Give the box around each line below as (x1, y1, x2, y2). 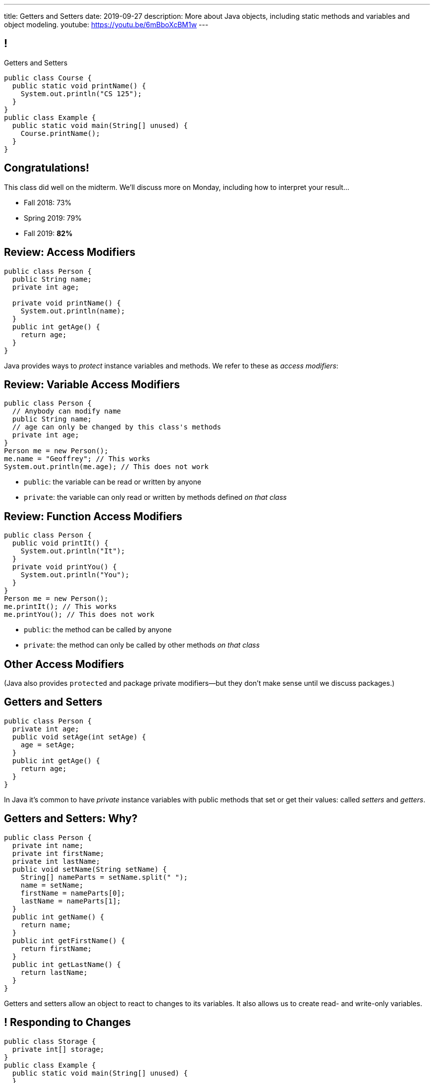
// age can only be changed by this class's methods (12, 423, 221, 431)
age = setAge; (20, 740, 75, 749)
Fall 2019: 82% (24, 229, 73, 238)
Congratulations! (4, 162, 90, 175)
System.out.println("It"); (20, 547, 125, 555)
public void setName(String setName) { (12, 865, 167, 873)
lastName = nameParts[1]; (20, 897, 121, 905)
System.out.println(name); (20, 306, 125, 315)
